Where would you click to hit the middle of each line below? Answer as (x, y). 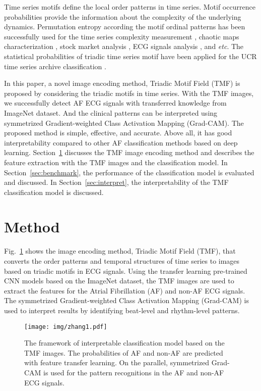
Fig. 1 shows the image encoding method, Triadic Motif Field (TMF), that (120, 251)
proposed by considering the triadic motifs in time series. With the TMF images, (129, 93)
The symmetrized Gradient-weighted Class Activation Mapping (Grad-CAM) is (126, 300)
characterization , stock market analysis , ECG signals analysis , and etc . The (124, 46)
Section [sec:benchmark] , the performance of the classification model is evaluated (129, 172)
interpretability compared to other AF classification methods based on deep (121, 142)
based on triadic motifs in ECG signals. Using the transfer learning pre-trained (126, 271)
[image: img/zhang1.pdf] (66, 327)
